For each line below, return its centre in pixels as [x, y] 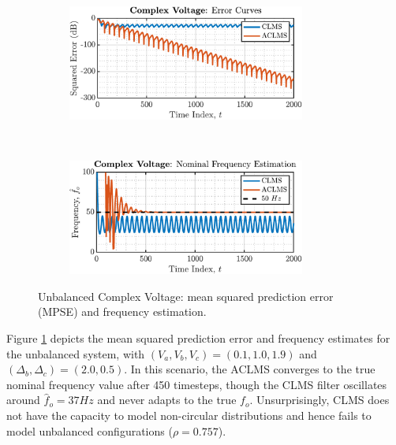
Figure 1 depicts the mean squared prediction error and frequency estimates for [198, 337]
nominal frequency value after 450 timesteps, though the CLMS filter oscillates [197, 384]
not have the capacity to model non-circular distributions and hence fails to [189, 415]
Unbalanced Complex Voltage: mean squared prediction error [186, 296]
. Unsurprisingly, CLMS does [319, 400]
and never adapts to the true [167, 400]
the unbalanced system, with [76, 353]
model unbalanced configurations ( [90, 430]
